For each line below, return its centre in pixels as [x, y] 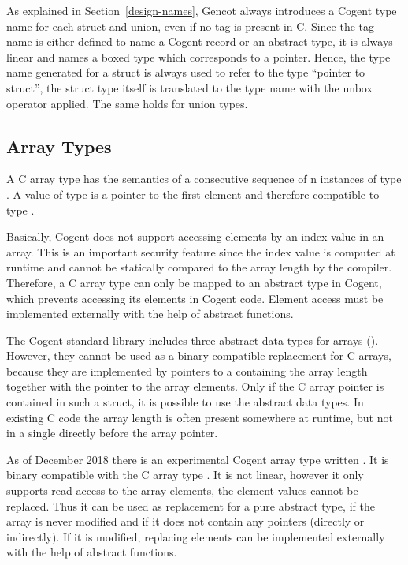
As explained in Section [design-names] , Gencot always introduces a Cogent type [202, 10]
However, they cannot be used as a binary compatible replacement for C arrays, [199, 355]
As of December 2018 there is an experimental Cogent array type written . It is [198, 459]
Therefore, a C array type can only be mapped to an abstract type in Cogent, [194, 282]
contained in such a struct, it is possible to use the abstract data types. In [185, 402]
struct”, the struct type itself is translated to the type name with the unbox [189, 87]
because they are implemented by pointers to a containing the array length [187, 370]
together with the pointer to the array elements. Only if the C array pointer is [195, 386]
